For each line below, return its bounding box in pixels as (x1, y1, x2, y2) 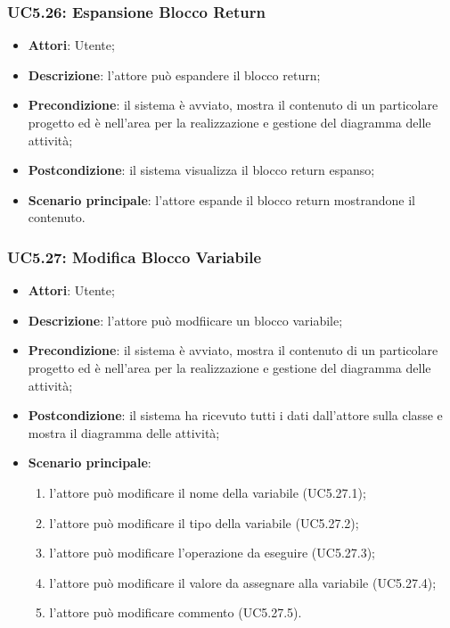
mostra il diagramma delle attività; (28, 423, 220, 442)
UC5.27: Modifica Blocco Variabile (7, 245, 262, 268)
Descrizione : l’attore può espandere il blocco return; (28, 65, 321, 84)
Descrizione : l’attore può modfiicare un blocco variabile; (28, 310, 343, 329)
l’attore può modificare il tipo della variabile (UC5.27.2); (49, 513, 359, 532)
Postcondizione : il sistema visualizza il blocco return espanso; (28, 161, 375, 179)
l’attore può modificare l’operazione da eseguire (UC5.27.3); (49, 543, 376, 562)
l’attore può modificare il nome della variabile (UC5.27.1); (49, 483, 366, 501)
